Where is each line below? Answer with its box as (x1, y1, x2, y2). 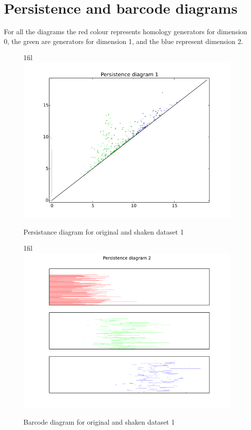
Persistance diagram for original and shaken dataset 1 (23, 226, 184, 236)
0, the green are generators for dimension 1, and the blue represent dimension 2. (4, 36, 243, 46)
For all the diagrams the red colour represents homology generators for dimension (4, 26, 248, 37)
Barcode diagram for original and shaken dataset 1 (23, 417, 175, 427)
